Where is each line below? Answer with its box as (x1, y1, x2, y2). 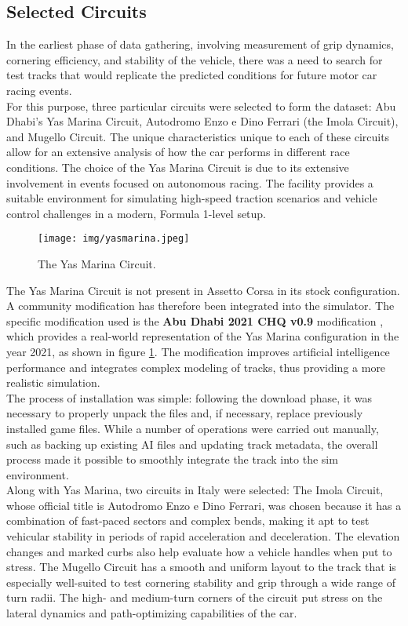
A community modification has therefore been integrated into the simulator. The (6, 297, 395, 314)
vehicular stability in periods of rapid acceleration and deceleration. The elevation (6, 528, 400, 544)
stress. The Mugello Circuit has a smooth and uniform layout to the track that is (6, 559, 396, 575)
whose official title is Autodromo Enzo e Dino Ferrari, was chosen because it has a (6, 497, 402, 513)
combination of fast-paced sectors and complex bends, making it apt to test (6, 512, 370, 529)
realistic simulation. (6, 374, 100, 391)
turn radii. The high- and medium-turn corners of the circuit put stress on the (6, 589, 383, 606)
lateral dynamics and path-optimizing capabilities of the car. (6, 605, 297, 621)
